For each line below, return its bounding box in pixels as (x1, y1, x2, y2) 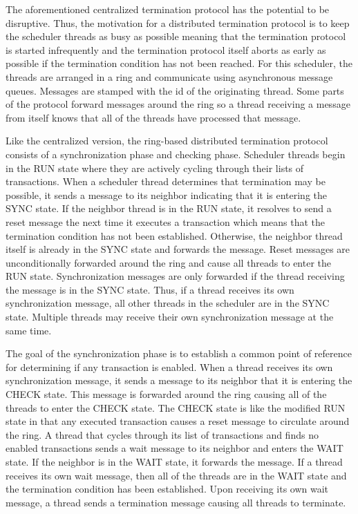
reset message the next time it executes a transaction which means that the (6, 214, 326, 229)
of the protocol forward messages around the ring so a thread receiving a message (6, 97, 350, 111)
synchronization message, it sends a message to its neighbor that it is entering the (6, 373, 352, 388)
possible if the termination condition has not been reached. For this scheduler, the (6, 56, 353, 70)
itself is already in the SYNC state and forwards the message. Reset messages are (6, 242, 350, 256)
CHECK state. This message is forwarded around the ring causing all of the (6, 387, 327, 401)
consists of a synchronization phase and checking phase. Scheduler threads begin (6, 146, 346, 161)
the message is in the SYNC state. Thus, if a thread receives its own (6, 282, 294, 296)
